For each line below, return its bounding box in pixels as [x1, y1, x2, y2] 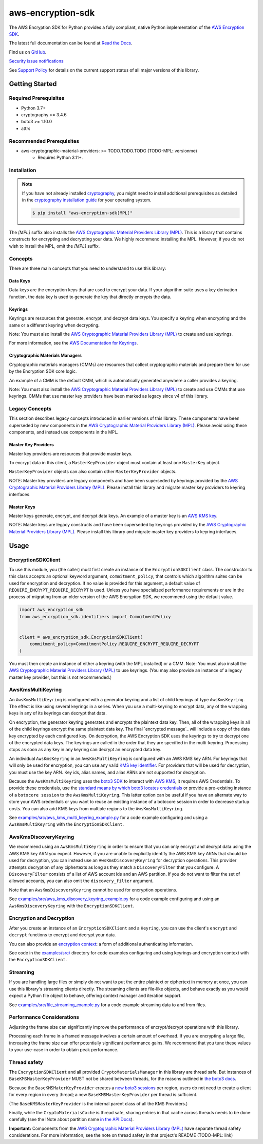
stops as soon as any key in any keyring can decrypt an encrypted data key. [9, 747, 162, 753]
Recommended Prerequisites [9, 137, 79, 144]
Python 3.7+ [21, 105, 46, 111]
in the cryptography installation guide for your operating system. [22, 197, 151, 203]
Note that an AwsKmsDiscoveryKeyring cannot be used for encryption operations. [9, 887, 178, 893]
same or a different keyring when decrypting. [9, 322, 100, 328]
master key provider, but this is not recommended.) [9, 674, 112, 680]
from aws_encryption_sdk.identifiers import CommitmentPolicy [19, 614, 171, 619]
